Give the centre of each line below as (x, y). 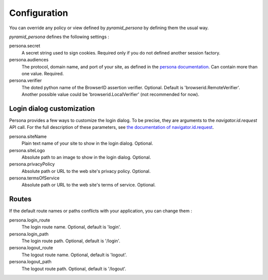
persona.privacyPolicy (32, 164)
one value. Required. (43, 73)
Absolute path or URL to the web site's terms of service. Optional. (89, 185)
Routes (20, 199)
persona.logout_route (31, 248)
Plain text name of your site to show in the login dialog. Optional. (87, 143)
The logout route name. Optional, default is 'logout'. (74, 255)
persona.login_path (29, 234)
